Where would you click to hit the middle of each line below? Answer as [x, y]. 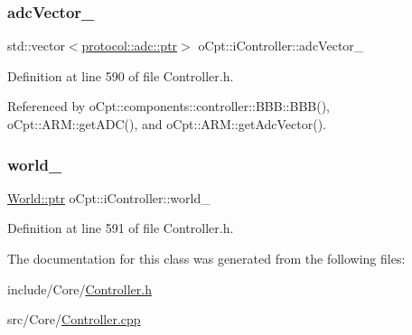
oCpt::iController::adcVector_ [281, 46]
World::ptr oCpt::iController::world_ [109, 197]
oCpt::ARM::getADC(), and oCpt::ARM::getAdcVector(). [167, 124]
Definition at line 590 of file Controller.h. [121, 75]
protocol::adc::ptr [130, 46]
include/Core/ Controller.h [80, 288]
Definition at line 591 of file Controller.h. [121, 228]
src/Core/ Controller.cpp [74, 319]
